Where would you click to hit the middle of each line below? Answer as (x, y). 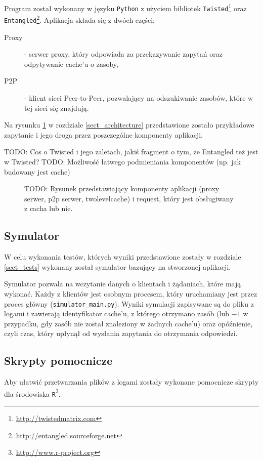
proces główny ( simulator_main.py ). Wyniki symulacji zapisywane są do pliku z (129, 303)
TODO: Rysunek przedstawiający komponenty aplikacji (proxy (122, 188)
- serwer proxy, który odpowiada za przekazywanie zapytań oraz (123, 54)
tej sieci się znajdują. (57, 108)
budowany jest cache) (37, 171)
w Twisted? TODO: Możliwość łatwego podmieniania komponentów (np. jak (122, 161)
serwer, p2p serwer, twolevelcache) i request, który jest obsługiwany (129, 198)
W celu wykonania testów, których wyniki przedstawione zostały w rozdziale (123, 257)
